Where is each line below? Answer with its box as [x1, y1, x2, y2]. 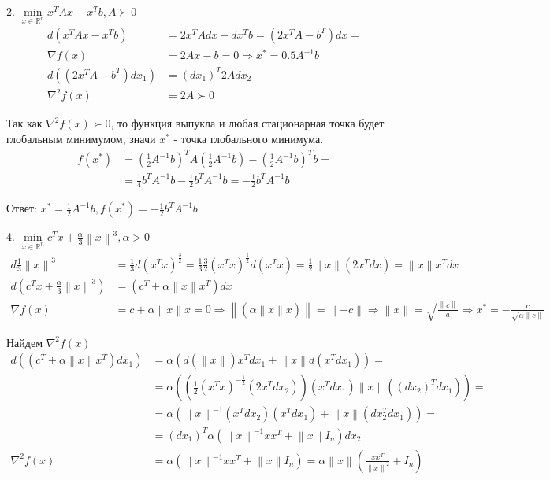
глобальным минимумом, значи [6, 131, 156, 146]
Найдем [6, 334, 43, 350]
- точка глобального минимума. [173, 131, 324, 146]
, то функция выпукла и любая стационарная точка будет [110, 115, 385, 131]
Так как [6, 115, 43, 131]
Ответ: [6, 200, 37, 216]
